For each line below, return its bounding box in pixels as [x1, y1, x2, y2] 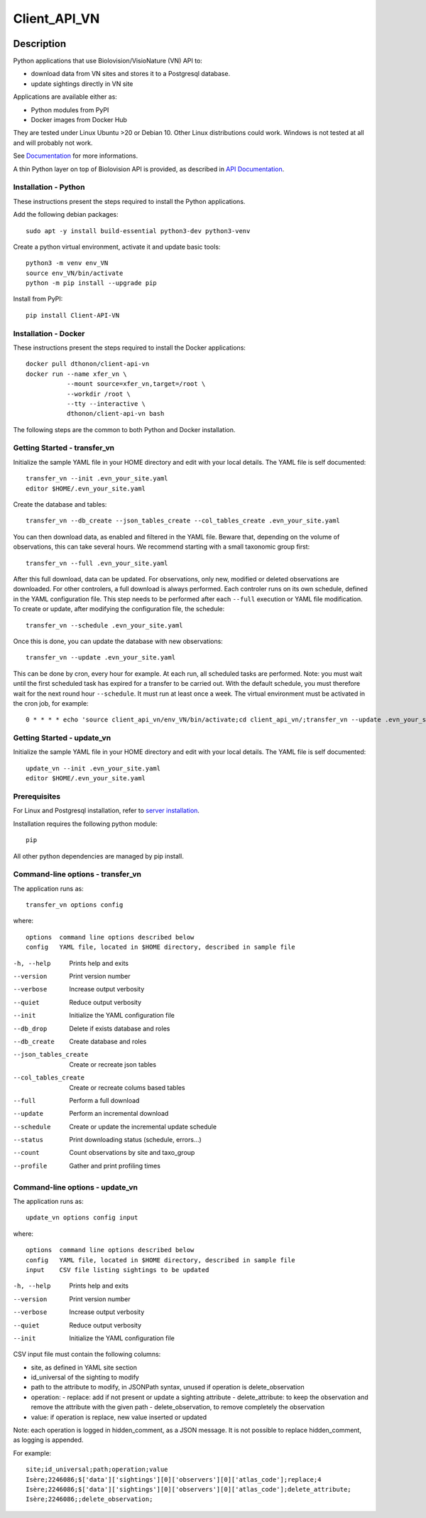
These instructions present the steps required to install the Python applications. [13, 197, 246, 205]
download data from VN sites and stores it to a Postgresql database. [31, 70, 231, 78]
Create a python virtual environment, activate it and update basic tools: [13, 242, 221, 251]
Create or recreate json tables [69, 1060, 156, 1069]
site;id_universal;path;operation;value [26, 1465, 168, 1474]
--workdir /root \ [66, 389, 131, 398]
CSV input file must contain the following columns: [13, 1350, 161, 1359]
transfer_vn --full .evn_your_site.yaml [26, 559, 168, 567]
